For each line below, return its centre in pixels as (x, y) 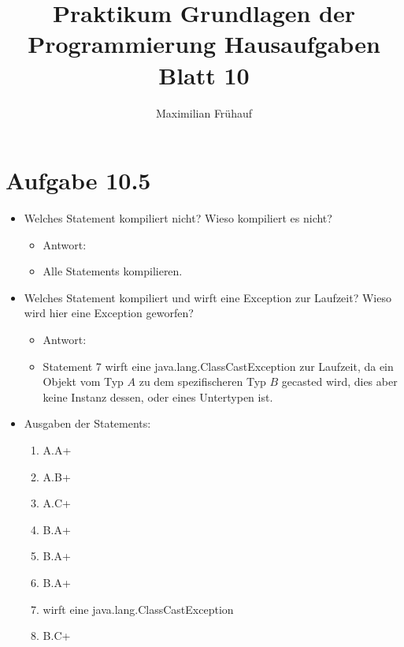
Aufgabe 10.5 (78, 180)
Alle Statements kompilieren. (113, 271)
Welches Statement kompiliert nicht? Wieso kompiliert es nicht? (178, 218)
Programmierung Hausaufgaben (204, 44)
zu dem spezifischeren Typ (202, 381)
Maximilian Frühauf (204, 112)
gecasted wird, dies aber (339, 381)
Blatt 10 (204, 75)
